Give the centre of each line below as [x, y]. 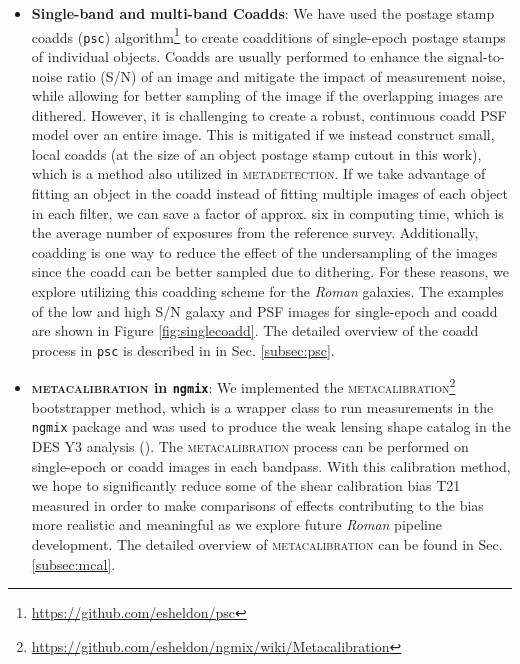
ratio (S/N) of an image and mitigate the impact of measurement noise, [286, 75]
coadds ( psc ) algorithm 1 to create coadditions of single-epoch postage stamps [268, 35]
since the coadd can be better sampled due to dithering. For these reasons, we [270, 271]
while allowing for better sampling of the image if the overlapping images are [267, 95]
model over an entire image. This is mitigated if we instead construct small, [263, 134]
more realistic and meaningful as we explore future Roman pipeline [236, 524]
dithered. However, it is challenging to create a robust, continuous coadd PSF [269, 114]
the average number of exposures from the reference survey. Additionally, [255, 232]
